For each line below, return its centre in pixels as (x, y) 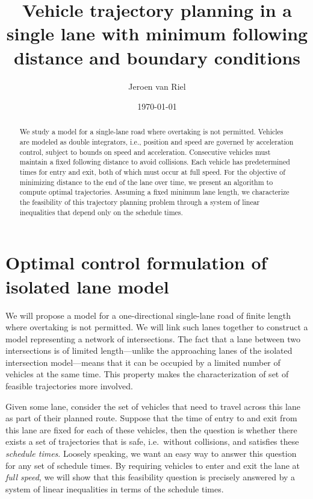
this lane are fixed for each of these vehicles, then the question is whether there (151, 429)
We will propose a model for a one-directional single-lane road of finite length (148, 315)
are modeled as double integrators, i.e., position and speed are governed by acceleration (156, 142)
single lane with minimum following (157, 33)
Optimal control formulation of (136, 262)
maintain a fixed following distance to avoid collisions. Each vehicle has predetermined (155, 162)
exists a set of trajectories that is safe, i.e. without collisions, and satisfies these (152, 441)
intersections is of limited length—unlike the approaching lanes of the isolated (149, 350)
